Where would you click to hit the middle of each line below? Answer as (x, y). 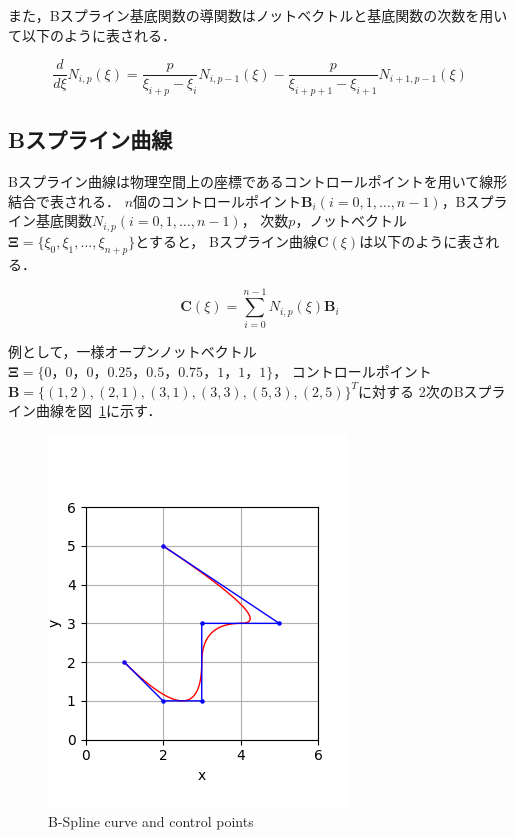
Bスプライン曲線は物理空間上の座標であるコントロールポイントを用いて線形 (258, 181)
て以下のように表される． (92, 34)
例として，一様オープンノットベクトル (132, 351)
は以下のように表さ (422, 240)
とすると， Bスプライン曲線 (226, 240)
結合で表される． (64, 200)
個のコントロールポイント (217, 200)
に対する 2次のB (411, 390)
